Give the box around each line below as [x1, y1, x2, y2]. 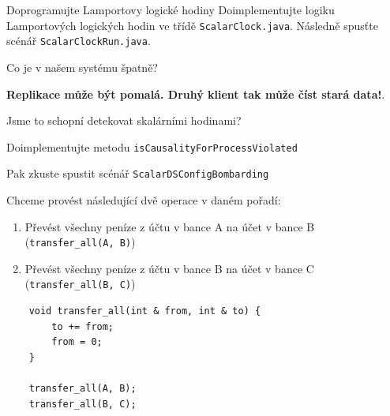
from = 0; [51, 336, 103, 348]
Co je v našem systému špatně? [6, 58, 158, 75]
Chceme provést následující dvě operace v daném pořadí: [6, 192, 281, 208]
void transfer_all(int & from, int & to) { [28, 305, 261, 317]
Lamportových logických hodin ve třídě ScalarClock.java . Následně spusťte [6, 17, 378, 33]
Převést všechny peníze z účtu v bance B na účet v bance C [24, 260, 314, 276]
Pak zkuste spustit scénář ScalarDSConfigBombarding [6, 165, 269, 182]
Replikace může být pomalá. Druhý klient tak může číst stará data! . [6, 85, 385, 102]
